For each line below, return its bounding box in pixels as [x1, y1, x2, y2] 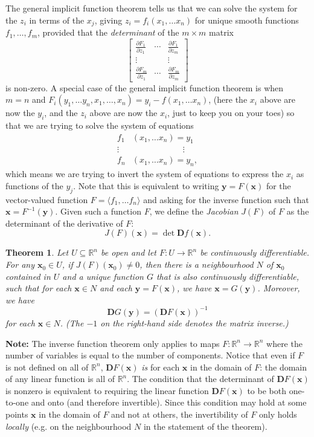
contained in [5, 270, 51, 282]
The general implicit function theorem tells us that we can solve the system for [5, 2, 298, 14]
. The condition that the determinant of [127, 372, 274, 385]
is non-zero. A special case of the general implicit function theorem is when [5, 81, 284, 94]
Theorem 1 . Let [5, 246, 69, 259]
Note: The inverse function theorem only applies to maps [5, 337, 220, 349]
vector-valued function [5, 193, 88, 206]
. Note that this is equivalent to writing [73, 179, 219, 192]
